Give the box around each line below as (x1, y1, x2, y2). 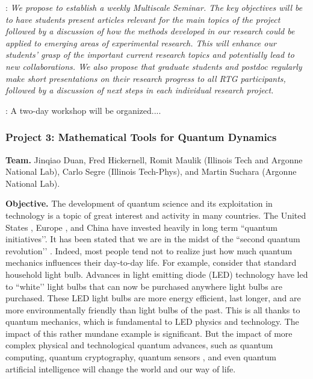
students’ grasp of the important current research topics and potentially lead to (5, 48, 294, 61)
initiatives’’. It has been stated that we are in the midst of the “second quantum (5, 233, 300, 245)
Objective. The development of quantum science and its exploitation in (5, 197, 273, 210)
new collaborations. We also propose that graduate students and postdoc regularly (5, 60, 302, 72)
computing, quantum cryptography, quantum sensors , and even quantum (5, 351, 276, 363)
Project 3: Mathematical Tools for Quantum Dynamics (5, 130, 277, 145)
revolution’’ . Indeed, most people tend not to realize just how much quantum (5, 244, 293, 257)
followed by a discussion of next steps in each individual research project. (5, 84, 274, 96)
